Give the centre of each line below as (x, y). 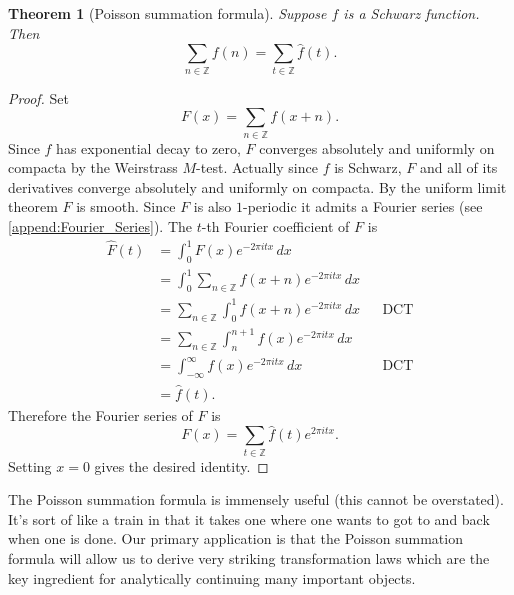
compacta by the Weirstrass (93, 167)
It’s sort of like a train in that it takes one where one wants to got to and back (249, 518)
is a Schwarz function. (411, 13)
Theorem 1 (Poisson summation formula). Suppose (167, 13)
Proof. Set (38, 97)
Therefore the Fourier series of (100, 414)
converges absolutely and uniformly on (377, 147)
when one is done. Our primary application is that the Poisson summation (235, 538)
